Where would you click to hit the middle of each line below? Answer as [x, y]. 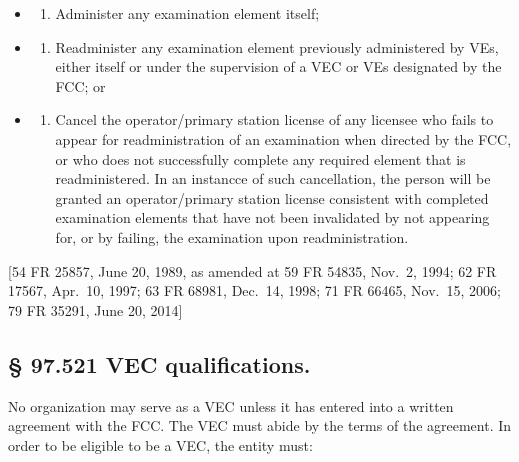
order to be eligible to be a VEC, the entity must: [160, 444]
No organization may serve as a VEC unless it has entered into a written [231, 405]
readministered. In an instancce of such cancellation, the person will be [273, 178]
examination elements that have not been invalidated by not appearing [272, 217]
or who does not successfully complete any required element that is [260, 158]
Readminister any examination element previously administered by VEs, [277, 46]
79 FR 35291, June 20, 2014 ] [95, 309]
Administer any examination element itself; [187, 13]
